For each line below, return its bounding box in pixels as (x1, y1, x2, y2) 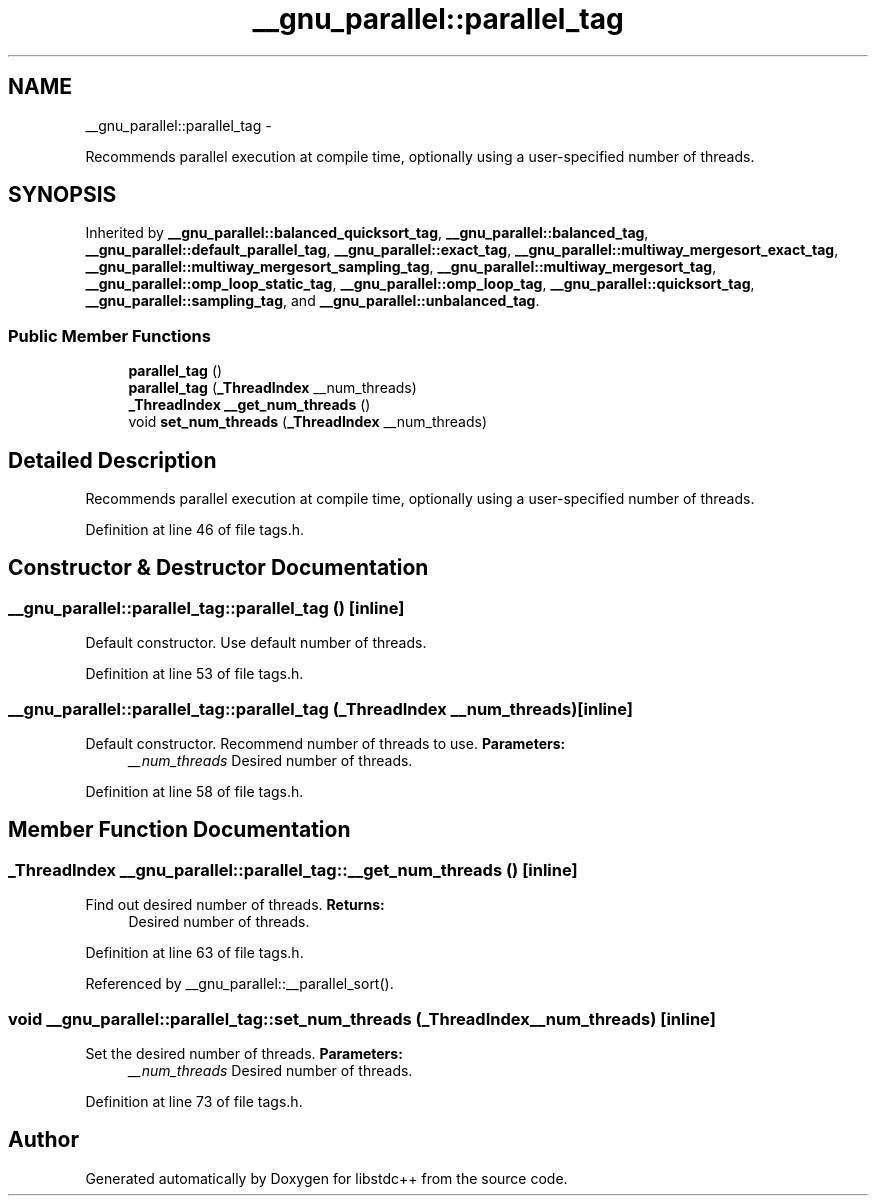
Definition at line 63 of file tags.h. (85, 944, 304, 962)
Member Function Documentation (8, 817, 351, 843)
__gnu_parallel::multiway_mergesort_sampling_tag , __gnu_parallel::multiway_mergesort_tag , (85, 258, 717, 276)
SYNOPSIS (8, 182, 117, 208)
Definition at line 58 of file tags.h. (85, 783, 304, 800)
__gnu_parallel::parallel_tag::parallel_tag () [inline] (8, 597, 405, 618)
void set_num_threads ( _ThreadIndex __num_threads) (128, 413, 488, 431)
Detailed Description (8, 447, 217, 473)
